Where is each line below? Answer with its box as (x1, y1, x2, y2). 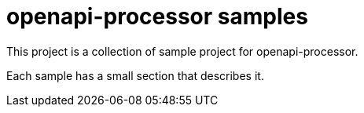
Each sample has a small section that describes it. (6, 68, 264, 82)
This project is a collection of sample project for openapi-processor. (6, 44, 358, 58)
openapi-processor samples (6, 3, 308, 30)
